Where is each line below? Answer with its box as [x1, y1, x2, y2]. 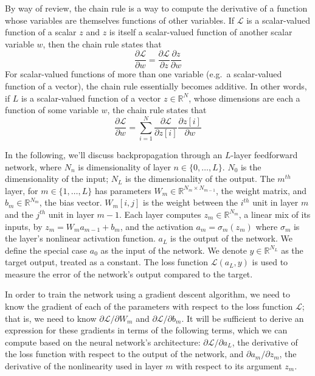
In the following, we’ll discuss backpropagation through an [5, 148, 223, 161]
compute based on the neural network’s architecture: [5, 335, 201, 348]
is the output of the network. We [170, 232, 292, 245]
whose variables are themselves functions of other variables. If [5, 13, 235, 26]
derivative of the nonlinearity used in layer [5, 360, 163, 372]
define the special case [5, 243, 88, 256]
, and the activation [120, 220, 193, 232]
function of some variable [5, 103, 99, 116]
